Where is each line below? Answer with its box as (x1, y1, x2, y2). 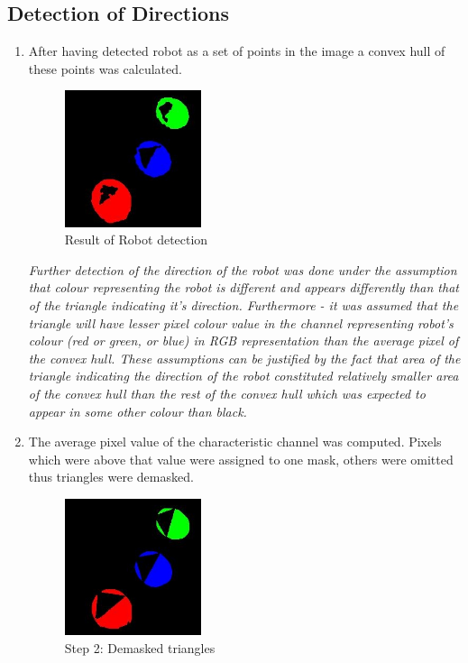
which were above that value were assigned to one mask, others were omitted (28, 449, 454, 468)
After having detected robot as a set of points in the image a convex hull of (28, 41, 445, 60)
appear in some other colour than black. (28, 401, 247, 420)
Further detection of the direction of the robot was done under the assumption (28, 260, 457, 279)
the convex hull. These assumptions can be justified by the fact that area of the (28, 348, 461, 367)
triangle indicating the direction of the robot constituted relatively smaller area (28, 366, 459, 385)
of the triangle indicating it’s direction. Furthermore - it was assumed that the (28, 295, 459, 314)
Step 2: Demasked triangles (64, 638, 216, 657)
